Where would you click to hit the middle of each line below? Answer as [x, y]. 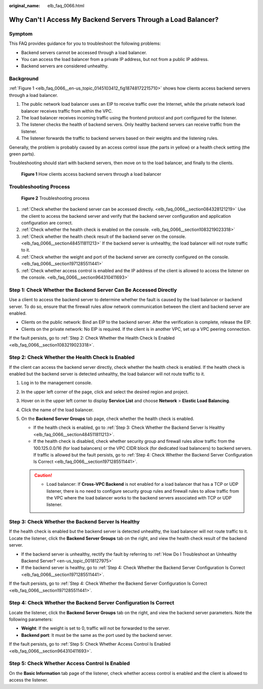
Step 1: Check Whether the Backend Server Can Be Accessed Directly [93, 290]
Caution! [43, 475]
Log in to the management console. [57, 383]
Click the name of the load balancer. [57, 410]
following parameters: [31, 619]
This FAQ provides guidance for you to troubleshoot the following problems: [85, 43]
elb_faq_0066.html [66, 6]
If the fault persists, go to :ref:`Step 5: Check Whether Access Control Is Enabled [90, 644]
